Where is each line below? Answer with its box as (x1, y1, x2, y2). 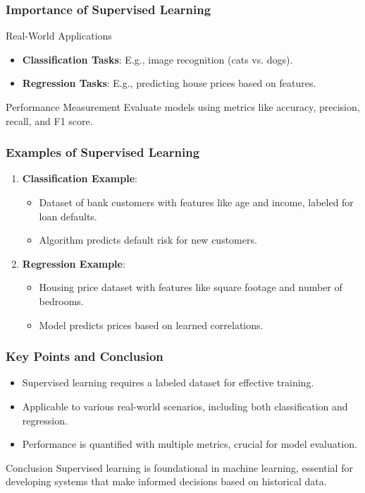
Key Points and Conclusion (6, 348, 163, 365)
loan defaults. (39, 208, 97, 223)
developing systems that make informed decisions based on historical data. (6, 474, 327, 489)
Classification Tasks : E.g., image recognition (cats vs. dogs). (22, 52, 293, 66)
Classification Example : (22, 171, 137, 186)
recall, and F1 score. (6, 113, 93, 128)
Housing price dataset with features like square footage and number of (39, 280, 342, 295)
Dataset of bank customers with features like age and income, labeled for (39, 195, 354, 209)
